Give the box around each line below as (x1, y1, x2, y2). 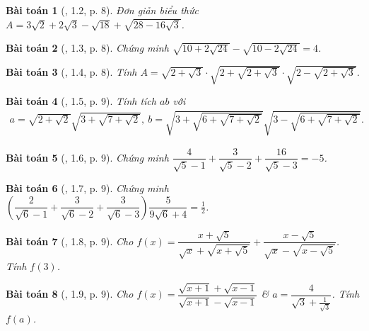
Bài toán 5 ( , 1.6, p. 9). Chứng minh (6, 150, 169, 164)
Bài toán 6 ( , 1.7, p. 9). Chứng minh (6, 180, 169, 195)
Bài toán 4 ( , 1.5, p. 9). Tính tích (6, 94, 156, 108)
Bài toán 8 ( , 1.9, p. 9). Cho (6, 286, 134, 301)
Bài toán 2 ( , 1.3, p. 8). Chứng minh (6, 40, 169, 55)
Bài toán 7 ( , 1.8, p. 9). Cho (6, 233, 134, 248)
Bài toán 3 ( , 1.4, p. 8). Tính (6, 64, 137, 79)
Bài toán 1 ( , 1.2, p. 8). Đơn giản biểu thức (6, 3, 199, 17)
